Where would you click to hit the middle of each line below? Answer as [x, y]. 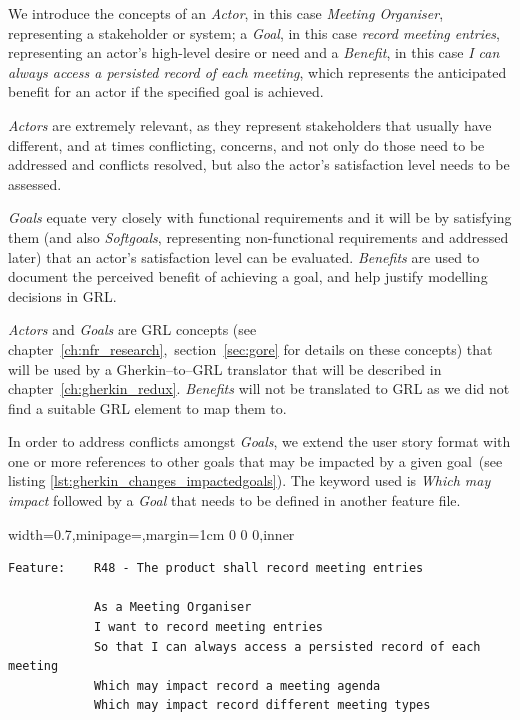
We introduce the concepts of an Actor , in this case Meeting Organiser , [226, 13]
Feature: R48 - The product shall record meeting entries [216, 568]
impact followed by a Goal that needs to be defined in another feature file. [234, 500]
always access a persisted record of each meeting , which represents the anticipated [257, 71]
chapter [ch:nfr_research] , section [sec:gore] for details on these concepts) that [250, 348]
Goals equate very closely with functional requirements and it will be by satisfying [260, 217]
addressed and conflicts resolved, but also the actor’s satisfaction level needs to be [259, 164]
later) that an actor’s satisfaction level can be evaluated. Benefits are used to [244, 256]
